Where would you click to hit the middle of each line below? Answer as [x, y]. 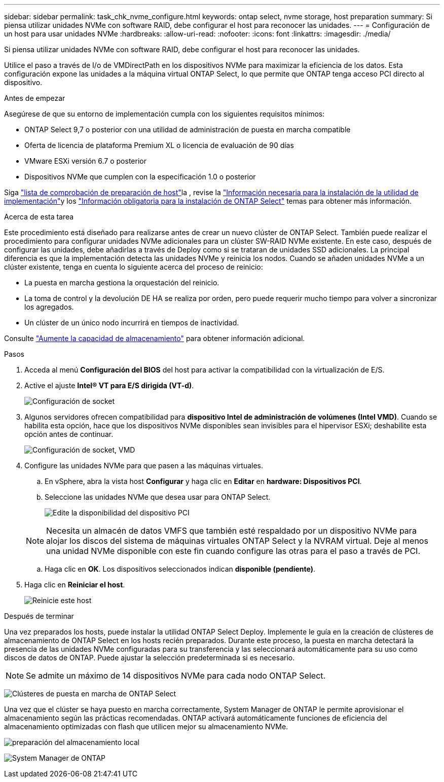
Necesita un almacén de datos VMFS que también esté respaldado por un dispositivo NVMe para [231, 531]
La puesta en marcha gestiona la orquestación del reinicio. [122, 283]
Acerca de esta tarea [39, 217]
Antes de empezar [35, 98]
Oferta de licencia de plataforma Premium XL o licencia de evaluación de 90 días [159, 145]
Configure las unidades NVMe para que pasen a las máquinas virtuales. [144, 466]
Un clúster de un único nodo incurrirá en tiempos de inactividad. [132, 323]
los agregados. [49, 307]
